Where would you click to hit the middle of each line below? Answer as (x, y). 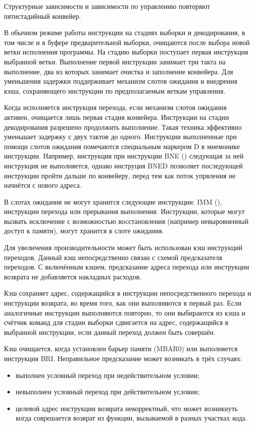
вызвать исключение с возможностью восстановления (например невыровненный (126, 221)
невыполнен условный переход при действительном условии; (108, 392)
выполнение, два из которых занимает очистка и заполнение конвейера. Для (119, 71)
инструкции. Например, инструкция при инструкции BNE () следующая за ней (124, 156)
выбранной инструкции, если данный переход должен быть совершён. (110, 332)
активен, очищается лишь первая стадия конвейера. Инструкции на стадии (117, 117)
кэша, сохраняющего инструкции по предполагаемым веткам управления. (115, 90)
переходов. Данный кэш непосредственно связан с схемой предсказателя (113, 257)
